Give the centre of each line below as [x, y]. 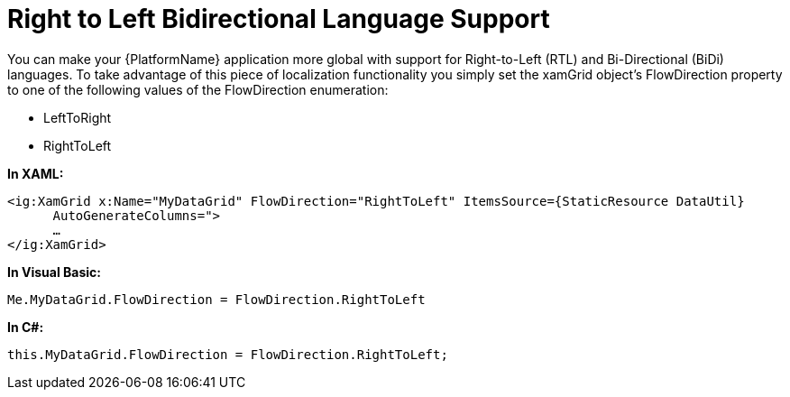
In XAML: [36, 173]
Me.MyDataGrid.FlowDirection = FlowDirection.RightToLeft [216, 299]
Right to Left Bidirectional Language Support [279, 19]
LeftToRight [78, 117]
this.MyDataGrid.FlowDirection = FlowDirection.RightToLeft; [228, 354]
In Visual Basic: [54, 272]
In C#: [26, 327]
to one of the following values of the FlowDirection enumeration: [198, 89]
